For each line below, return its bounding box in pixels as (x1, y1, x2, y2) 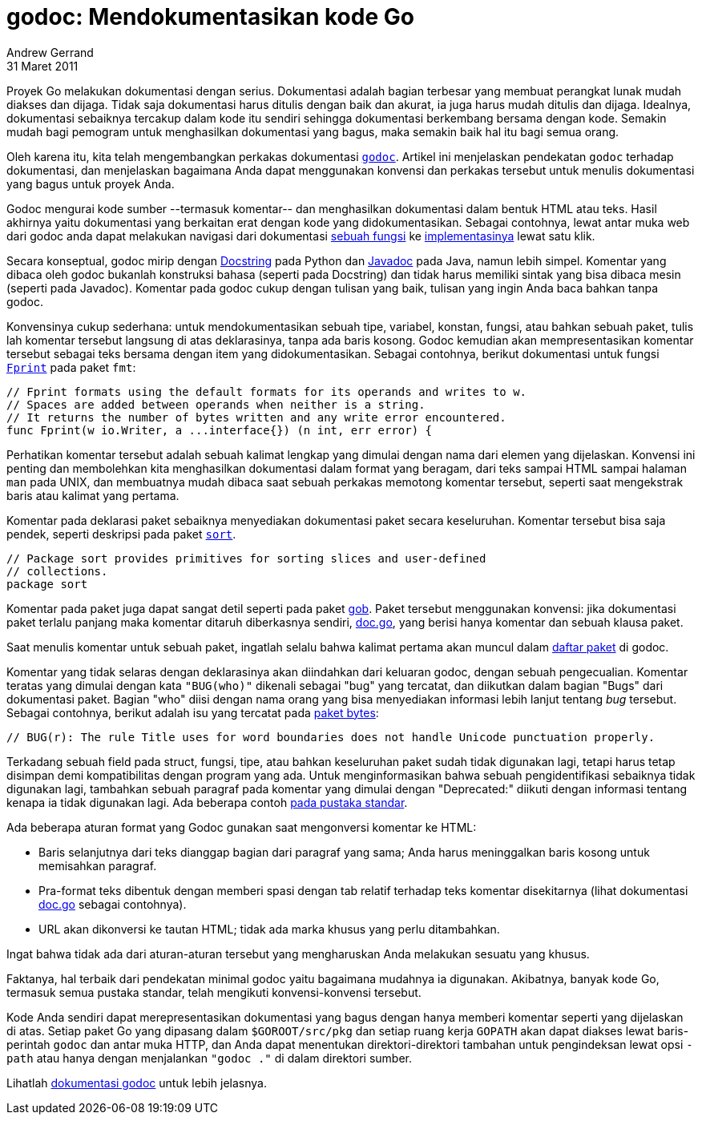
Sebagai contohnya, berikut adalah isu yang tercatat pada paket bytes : (6, 705, 379, 720)
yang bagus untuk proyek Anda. (6, 176, 175, 191)
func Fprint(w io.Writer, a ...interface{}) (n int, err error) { (6, 423, 433, 437)
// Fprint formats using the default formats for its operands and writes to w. (6, 385, 527, 398)
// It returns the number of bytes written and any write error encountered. (6, 410, 506, 424)
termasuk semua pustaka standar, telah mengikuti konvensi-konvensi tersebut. (6, 985, 422, 999)
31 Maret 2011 (6, 58, 79, 73)
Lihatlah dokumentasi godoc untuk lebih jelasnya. (6, 1075, 267, 1090)
